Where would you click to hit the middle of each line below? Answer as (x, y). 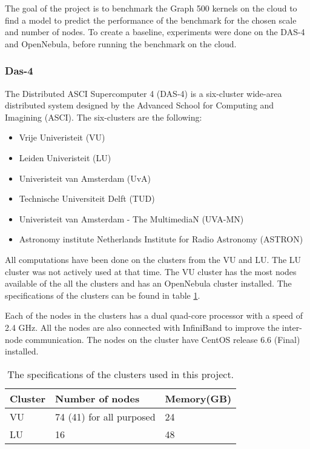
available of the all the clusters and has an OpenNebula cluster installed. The (148, 283)
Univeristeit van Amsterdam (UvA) (85, 178)
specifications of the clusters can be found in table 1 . (103, 295)
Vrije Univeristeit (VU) (62, 137)
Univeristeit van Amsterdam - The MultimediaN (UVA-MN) (131, 218)
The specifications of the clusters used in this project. (121, 374)
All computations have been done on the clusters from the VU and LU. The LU (153, 259)
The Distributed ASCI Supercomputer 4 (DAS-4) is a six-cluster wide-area (143, 93)
